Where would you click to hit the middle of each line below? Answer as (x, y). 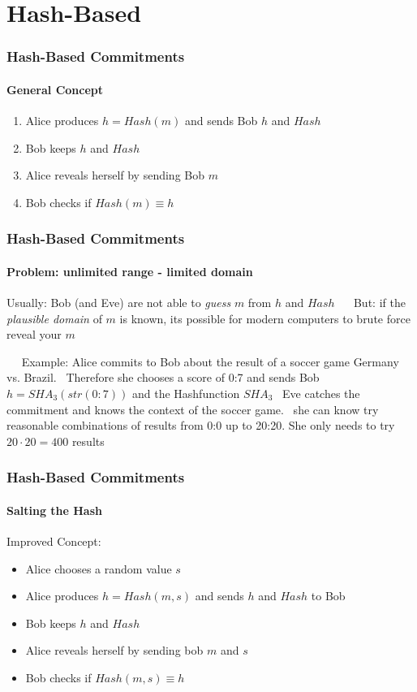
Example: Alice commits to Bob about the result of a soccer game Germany (210, 361)
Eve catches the (321, 393)
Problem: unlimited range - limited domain (130, 271)
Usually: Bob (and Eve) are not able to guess (119, 303)
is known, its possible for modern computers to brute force (265, 318)
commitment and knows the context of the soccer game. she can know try (193, 409)
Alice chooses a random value (99, 568)
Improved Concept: (54, 541)
